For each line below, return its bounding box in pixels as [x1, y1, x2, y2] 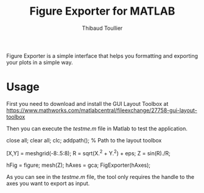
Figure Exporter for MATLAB [29, 4, 175, 18]
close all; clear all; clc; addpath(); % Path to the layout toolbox [6, 136, 162, 144]
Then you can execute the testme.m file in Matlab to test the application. [6, 125, 188, 132]
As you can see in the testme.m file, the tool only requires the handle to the [6, 173, 195, 180]
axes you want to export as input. [6, 180, 90, 187]
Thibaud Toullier [82, 24, 123, 32]
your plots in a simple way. [6, 58, 73, 66]
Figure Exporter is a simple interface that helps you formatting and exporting [6, 52, 199, 59]
